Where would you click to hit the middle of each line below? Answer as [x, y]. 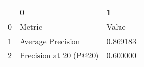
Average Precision [50, 41]
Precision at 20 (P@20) [59, 55]
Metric [31, 27]
